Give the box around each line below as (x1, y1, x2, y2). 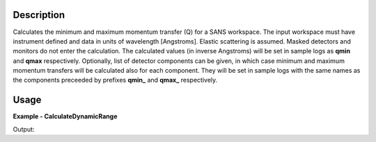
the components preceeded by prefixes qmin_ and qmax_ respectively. (13, 76, 218, 85)
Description (13, 9, 65, 21)
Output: (13, 125, 35, 133)
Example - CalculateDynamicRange (13, 112, 118, 121)
